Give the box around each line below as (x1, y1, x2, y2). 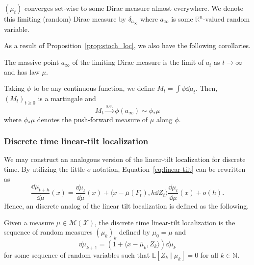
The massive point (4, 57, 59, 67)
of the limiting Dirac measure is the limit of (72, 57, 204, 67)
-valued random (203, 14, 250, 24)
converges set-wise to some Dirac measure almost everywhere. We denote (24, 3, 243, 13)
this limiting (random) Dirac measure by (4, 14, 126, 24)
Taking (4, 83, 25, 93)
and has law (4, 66, 40, 77)
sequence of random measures (4, 227, 93, 237)
